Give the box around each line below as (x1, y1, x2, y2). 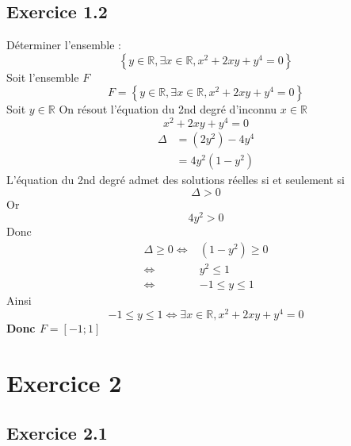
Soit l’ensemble (6, 68, 79, 85)
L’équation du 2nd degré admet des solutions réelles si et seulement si (6, 171, 345, 188)
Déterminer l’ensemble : (6, 37, 121, 53)
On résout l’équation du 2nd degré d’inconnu (59, 101, 277, 117)
